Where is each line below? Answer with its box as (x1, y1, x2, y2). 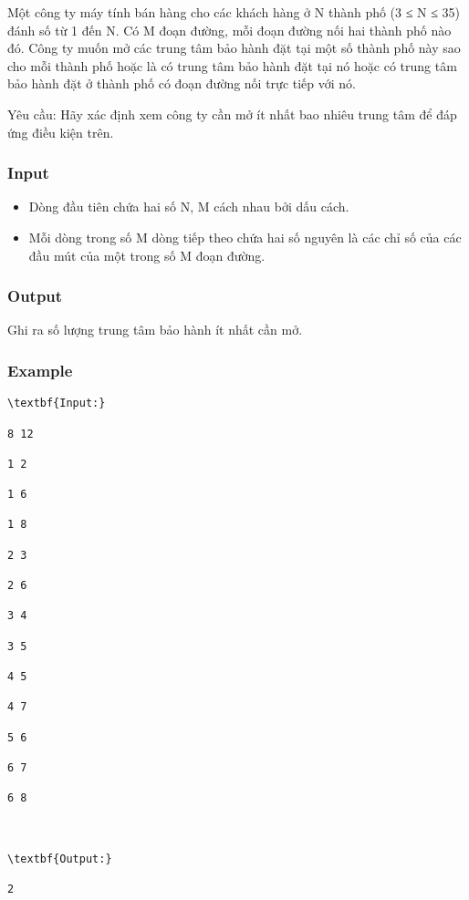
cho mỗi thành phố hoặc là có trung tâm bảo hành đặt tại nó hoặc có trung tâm (7, 56, 457, 75)
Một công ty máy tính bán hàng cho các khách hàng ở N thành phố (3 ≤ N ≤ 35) (7, 3, 461, 21)
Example (7, 358, 73, 381)
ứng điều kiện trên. (7, 122, 114, 141)
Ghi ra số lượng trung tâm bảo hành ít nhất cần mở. (7, 320, 303, 339)
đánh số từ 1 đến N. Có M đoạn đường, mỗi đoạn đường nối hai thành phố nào (7, 20, 452, 39)
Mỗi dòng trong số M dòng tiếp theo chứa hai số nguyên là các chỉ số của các (28, 227, 462, 246)
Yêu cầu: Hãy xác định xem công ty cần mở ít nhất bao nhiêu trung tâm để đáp (7, 104, 457, 123)
